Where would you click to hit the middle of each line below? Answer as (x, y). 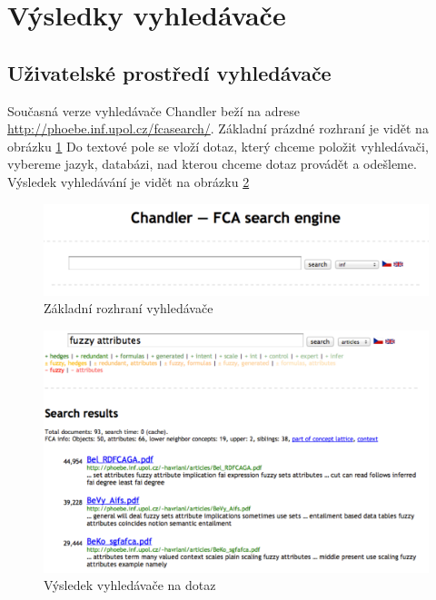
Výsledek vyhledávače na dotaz (130, 585)
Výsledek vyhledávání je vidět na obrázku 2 (129, 181)
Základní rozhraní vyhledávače (129, 308)
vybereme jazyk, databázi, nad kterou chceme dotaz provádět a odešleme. (212, 164)
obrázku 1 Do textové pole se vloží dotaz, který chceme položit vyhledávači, (218, 146)
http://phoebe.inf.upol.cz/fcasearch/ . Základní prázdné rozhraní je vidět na (218, 128)
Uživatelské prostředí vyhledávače (169, 72)
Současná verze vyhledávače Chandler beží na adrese (154, 110)
